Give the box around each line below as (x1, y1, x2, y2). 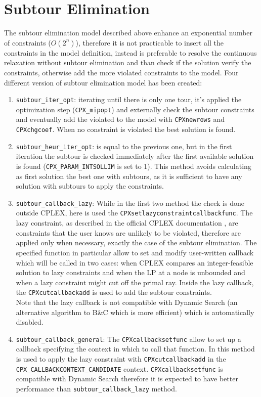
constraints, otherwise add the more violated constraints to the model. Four (4, 67, 239, 77)
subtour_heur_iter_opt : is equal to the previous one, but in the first (16, 141, 232, 151)
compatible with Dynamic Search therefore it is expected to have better (16, 373, 238, 384)
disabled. (16, 317, 43, 327)
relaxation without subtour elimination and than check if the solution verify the (4, 57, 251, 68)
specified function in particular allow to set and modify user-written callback (16, 247, 254, 257)
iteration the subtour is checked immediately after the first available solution (16, 151, 254, 161)
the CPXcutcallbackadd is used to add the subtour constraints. (16, 287, 212, 297)
